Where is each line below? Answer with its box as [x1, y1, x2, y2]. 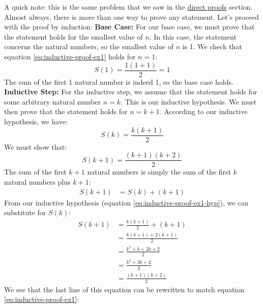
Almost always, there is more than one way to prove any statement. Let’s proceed [4, 11, 259, 22]
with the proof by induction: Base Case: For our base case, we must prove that [4, 21, 255, 32]
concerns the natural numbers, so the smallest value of [4, 41, 173, 52]
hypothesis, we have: [4, 116, 68, 126]
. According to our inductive [159, 106, 248, 117]
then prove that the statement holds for [4, 106, 128, 117]
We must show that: [4, 141, 67, 152]
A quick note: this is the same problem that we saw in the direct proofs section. [4, 2, 253, 12]
